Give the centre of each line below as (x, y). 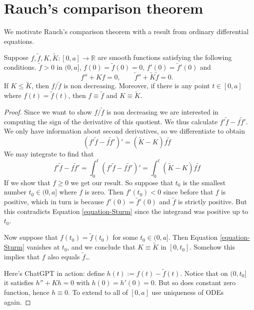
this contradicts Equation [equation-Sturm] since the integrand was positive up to (126, 211)
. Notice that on (204, 273)
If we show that (27, 182)
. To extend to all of (98, 292)
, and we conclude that (101, 247)
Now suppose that (31, 237)
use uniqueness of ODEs (188, 292)
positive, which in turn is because (54, 202)
